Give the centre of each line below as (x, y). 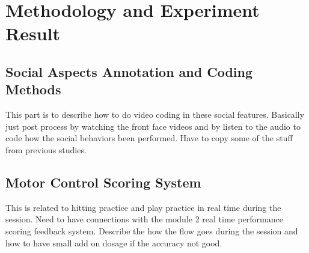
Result (33, 33)
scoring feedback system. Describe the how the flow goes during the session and (152, 230)
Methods (33, 89)
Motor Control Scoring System (103, 182)
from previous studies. (46, 149)
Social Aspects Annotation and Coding (129, 71)
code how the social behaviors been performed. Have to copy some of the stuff (149, 138)
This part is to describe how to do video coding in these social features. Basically (155, 114)
